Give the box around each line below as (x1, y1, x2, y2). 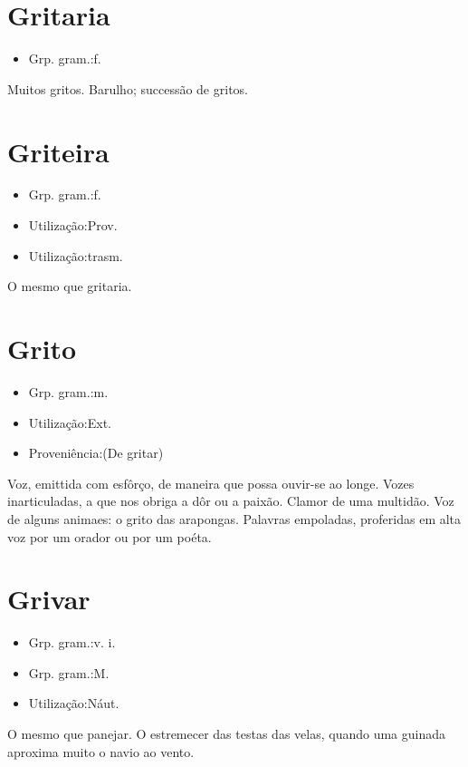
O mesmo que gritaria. (7, 277, 132, 296)
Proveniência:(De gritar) (28, 443, 164, 462)
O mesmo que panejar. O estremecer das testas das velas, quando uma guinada (7, 724, 445, 743)
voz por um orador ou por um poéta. (7, 527, 212, 546)
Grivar (7, 580, 91, 617)
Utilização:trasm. (28, 246, 123, 265)
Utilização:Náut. (28, 694, 119, 713)
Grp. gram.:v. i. (28, 633, 116, 652)
